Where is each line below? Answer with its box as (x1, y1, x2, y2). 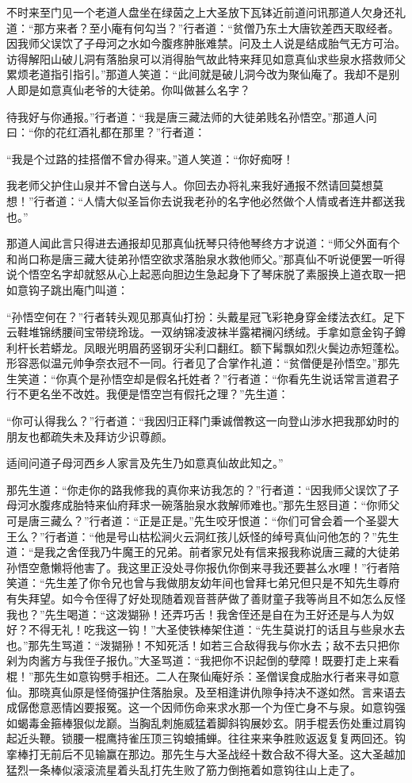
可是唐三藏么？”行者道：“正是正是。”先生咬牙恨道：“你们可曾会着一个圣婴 (6, 512, 388, 529)
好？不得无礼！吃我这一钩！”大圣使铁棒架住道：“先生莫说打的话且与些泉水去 (6, 621, 406, 638)
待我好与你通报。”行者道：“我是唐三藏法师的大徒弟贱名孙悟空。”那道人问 (6, 108, 377, 125)
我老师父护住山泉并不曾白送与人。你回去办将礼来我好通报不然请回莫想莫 (6, 177, 383, 194)
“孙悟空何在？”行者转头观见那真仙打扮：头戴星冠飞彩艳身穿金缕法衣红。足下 (6, 308, 406, 324)
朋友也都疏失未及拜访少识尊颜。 (6, 428, 173, 444)
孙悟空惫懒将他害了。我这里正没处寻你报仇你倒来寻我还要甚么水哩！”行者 (6, 558, 389, 575)
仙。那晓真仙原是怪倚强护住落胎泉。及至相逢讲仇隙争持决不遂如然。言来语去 (6, 683, 406, 700)
